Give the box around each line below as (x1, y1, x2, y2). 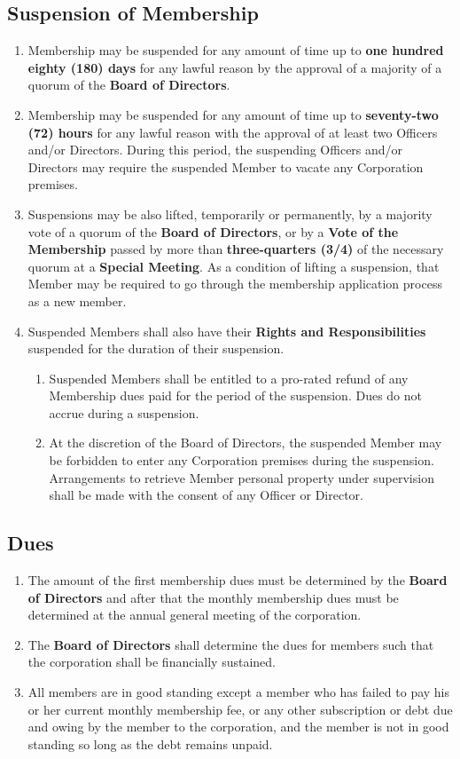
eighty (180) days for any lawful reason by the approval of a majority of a (27, 58, 442, 76)
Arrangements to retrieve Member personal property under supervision (49, 468, 434, 486)
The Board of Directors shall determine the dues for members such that (27, 635, 434, 653)
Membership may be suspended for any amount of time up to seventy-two (27, 105, 439, 123)
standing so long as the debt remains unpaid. (27, 734, 273, 753)
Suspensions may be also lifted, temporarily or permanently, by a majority (27, 204, 433, 223)
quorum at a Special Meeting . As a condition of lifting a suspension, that (27, 257, 440, 275)
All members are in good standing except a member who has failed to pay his (27, 683, 450, 701)
